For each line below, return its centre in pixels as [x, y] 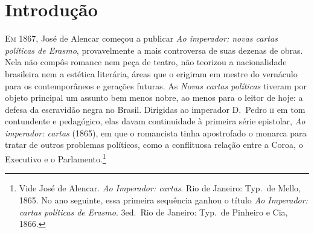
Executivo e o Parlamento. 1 [56, 158]
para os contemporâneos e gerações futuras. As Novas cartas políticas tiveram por [156, 85]
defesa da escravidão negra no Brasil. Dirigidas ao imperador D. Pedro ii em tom [155, 109]
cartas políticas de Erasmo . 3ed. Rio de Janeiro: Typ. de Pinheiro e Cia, [153, 212]
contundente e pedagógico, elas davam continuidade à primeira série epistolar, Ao [155, 121]
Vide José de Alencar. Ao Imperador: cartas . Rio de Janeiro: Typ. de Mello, [160, 188]
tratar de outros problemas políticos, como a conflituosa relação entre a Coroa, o [154, 145]
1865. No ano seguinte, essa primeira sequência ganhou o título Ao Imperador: [163, 199]
